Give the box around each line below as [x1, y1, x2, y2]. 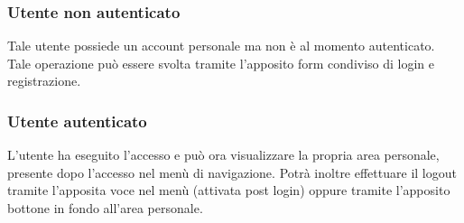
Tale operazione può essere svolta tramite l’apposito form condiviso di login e [7, 53, 435, 72]
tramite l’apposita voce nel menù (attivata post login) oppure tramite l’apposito [7, 181, 450, 200]
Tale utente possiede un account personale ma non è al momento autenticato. [7, 36, 435, 55]
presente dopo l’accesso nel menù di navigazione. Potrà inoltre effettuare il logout [7, 163, 457, 181]
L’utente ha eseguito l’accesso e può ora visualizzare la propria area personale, [7, 145, 440, 164]
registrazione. [7, 71, 81, 90]
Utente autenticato [7, 109, 147, 132]
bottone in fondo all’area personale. [7, 199, 203, 217]
